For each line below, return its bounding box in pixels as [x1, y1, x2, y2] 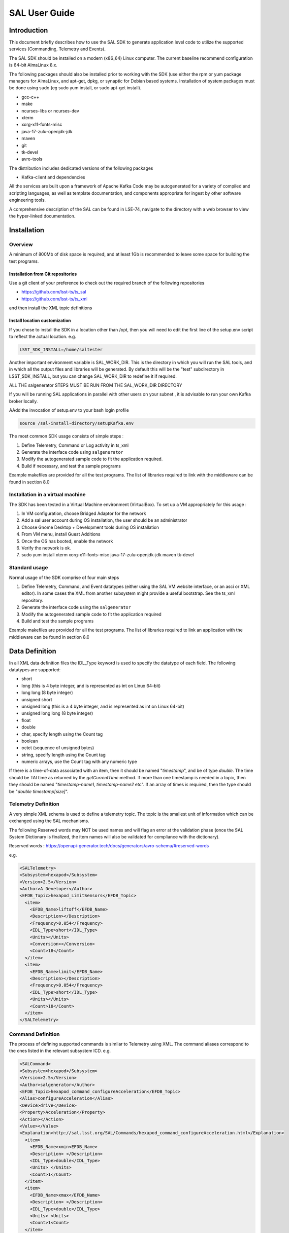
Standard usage [9, 564, 48, 571]
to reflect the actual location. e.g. [9, 333, 76, 339]
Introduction [9, 26, 48, 35]
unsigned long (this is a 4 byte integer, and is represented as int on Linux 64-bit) [21, 703, 185, 709]
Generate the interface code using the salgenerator [21, 604, 131, 610]
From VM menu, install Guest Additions [21, 531, 100, 537]
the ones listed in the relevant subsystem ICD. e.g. [9, 1048, 111, 1054]
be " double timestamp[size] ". [9, 788, 68, 794]
